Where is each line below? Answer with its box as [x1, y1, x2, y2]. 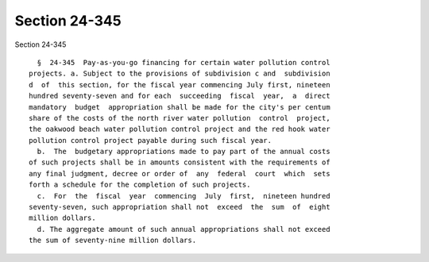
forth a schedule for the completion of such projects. [29, 180, 251, 190]
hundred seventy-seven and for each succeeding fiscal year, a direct [29, 91, 330, 101]
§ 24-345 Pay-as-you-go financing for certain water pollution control [37, 58, 330, 67]
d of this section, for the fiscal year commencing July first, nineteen [29, 80, 330, 89]
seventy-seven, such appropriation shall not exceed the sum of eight [29, 202, 330, 212]
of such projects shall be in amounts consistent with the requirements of [29, 158, 330, 167]
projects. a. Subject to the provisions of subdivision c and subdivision [29, 69, 330, 79]
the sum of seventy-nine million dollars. [29, 236, 197, 245]
